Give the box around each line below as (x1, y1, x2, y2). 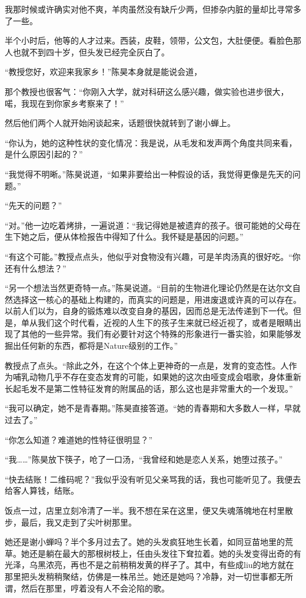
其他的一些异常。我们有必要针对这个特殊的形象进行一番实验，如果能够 (21, 328, 293, 340)
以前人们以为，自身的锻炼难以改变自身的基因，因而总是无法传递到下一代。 (5, 305, 293, 317)
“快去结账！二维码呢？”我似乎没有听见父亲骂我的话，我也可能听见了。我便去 (5, 473, 301, 485)
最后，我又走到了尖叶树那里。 (21, 516, 137, 528)
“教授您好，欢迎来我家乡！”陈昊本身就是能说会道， (5, 65, 202, 78)
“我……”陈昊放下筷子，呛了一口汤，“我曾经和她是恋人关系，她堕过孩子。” (5, 453, 283, 465)
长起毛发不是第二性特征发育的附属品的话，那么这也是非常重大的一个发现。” (5, 382, 293, 394)
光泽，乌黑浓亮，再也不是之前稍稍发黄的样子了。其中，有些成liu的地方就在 (5, 559, 294, 571)
